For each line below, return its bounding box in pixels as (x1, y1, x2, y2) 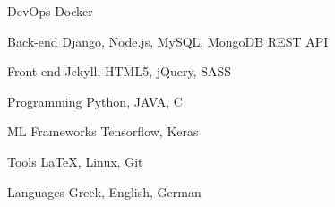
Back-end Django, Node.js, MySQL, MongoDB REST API (7, 31, 329, 50)
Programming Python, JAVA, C (7, 91, 183, 110)
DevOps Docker (7, 2, 93, 20)
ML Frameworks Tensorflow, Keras (7, 122, 199, 141)
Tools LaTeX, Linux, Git (7, 151, 143, 170)
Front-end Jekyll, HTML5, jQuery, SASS (7, 62, 232, 81)
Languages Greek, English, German (7, 182, 202, 201)
